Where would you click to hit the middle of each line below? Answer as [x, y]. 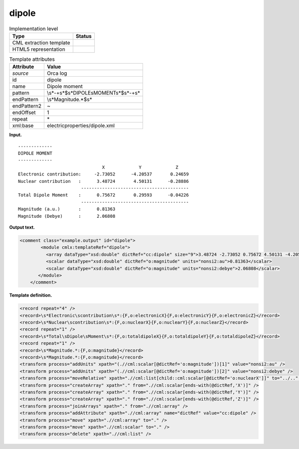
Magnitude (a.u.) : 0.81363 [67, 209]
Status [83, 36]
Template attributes [32, 59]
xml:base [23, 126]
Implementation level [34, 28]
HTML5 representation [39, 49]
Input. [15, 135]
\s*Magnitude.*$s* [70, 100]
